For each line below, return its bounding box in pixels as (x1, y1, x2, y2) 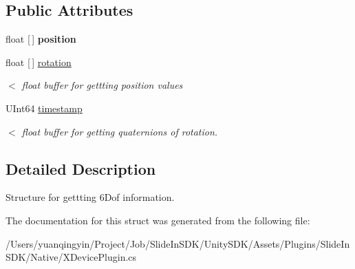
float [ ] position (6, 32, 76, 46)
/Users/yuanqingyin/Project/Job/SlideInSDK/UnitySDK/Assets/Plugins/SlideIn (6, 236, 350, 250)
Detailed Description (6, 158, 156, 179)
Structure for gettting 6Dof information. (6, 190, 175, 204)
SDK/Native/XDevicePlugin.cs (6, 250, 137, 264)
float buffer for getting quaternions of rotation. (21, 124, 218, 138)
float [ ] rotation (6, 54, 72, 69)
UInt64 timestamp (6, 100, 83, 115)
